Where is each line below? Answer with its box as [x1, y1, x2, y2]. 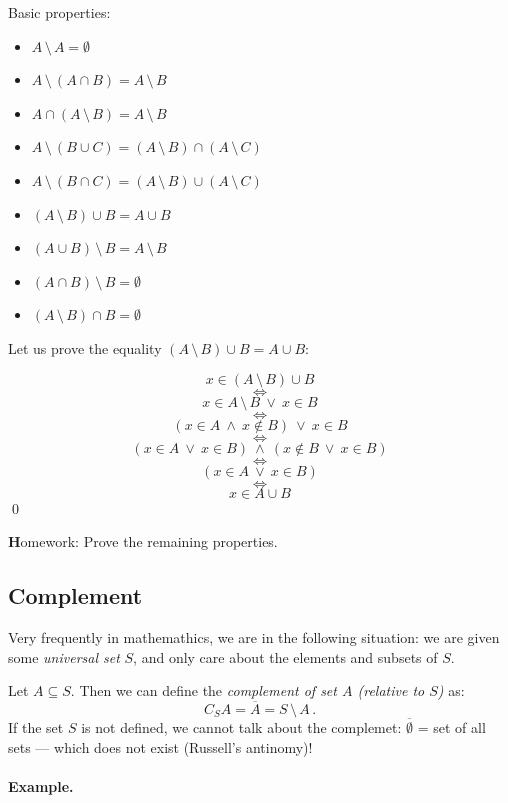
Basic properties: [8, 2, 111, 22]
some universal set [8, 646, 120, 667]
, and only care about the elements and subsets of [133, 646, 438, 667]
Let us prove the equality [8, 337, 162, 358]
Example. [8, 775, 74, 796]
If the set [8, 717, 64, 738]
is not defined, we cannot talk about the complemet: [81, 717, 402, 738]
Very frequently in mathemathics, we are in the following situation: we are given [8, 626, 500, 647]
